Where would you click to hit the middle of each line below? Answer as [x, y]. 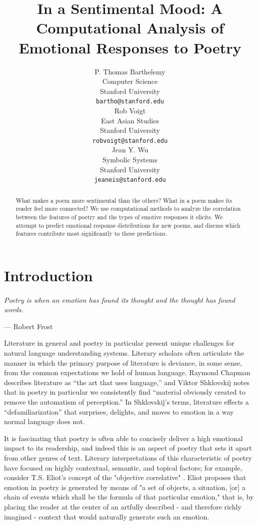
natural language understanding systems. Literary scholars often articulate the [124, 353]
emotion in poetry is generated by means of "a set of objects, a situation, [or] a [125, 487]
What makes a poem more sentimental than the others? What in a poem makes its [124, 200]
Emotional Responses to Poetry [130, 47]
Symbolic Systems [130, 159]
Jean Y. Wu [130, 150]
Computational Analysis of [130, 28]
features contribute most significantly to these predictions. [91, 234]
